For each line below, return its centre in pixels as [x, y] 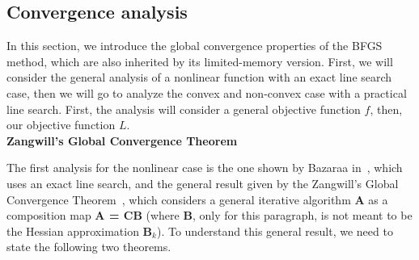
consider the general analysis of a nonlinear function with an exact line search [199, 77]
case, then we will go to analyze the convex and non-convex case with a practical [207, 92]
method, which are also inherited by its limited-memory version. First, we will [200, 61]
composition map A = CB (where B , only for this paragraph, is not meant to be [209, 215]
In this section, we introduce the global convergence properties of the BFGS [195, 46]
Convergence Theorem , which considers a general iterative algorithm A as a [197, 199]
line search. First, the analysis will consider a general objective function [184, 109]
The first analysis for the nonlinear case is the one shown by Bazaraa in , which [205, 168]
